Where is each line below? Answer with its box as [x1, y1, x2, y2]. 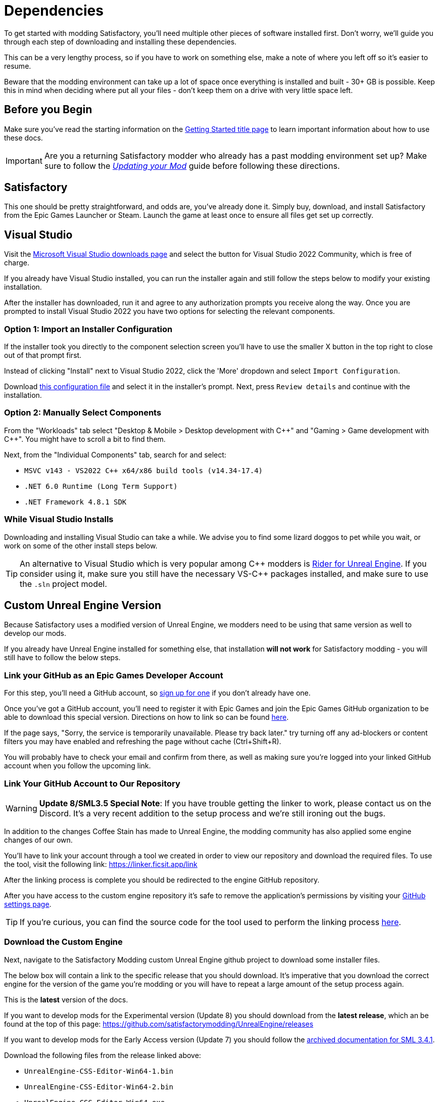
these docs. [4, 133, 43, 142]
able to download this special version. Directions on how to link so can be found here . [4, 713, 289, 722]
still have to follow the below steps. [4, 653, 121, 662]
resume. [4, 61, 31, 70]
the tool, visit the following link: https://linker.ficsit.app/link [4, 859, 198, 868]
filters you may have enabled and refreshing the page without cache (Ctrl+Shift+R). [4, 737, 281, 746]
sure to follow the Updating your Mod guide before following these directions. [44, 160, 340, 171]
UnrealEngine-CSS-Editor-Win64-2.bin [24, 1082, 174, 1091]
